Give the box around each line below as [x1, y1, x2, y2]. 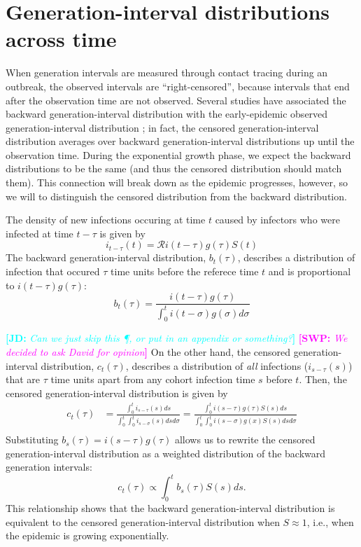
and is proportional [268, 264, 351, 279]
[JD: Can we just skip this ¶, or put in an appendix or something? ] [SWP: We [6, 331, 348, 345]
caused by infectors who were [215, 212, 340, 227]
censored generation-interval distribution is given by [6, 385, 228, 400]
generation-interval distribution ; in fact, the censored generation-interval [6, 120, 319, 134]
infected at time [6, 226, 73, 240]
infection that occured [6, 264, 100, 279]
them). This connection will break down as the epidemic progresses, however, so [6, 175, 348, 190]
